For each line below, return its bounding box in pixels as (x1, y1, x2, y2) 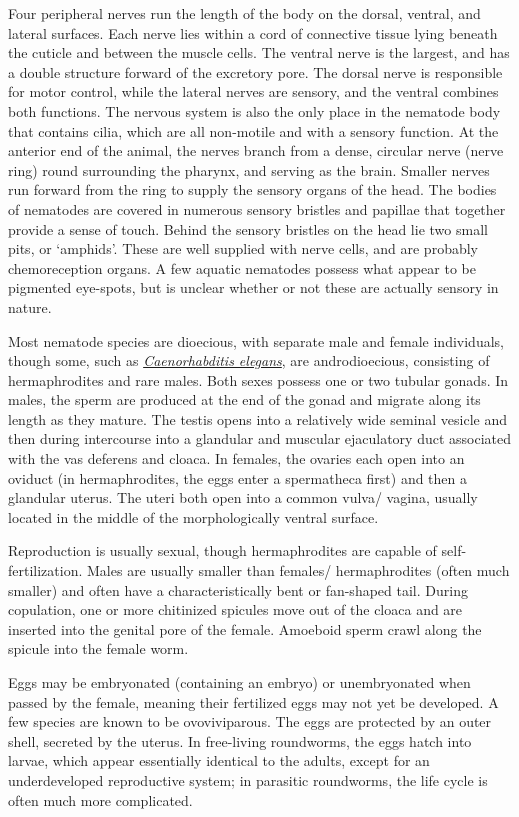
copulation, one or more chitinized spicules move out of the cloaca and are (8, 599, 463, 620)
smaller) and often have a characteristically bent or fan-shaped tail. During (8, 579, 468, 600)
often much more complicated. (8, 789, 193, 810)
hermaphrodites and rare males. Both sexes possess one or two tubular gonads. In (8, 369, 509, 390)
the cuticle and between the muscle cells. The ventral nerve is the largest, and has (8, 42, 510, 63)
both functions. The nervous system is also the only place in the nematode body (8, 100, 501, 121)
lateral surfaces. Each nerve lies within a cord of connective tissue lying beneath (8, 22, 498, 43)
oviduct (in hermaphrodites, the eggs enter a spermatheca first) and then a (8, 467, 468, 488)
